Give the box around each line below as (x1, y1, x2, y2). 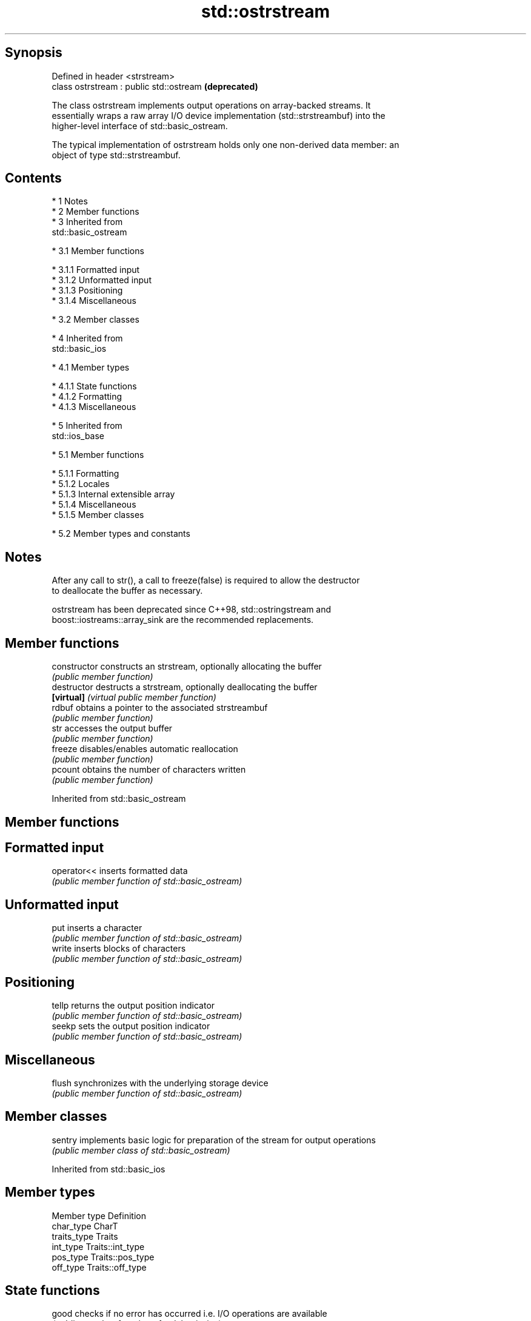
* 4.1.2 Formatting (52, 391, 122, 402)
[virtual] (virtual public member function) (52, 692, 216, 703)
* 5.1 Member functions (52, 449, 144, 460)
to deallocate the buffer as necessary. (52, 585, 203, 596)
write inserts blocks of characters (52, 943, 186, 954)
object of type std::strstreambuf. (52, 149, 181, 160)
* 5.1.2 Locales (52, 479, 110, 489)
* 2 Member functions (52, 206, 139, 217)
